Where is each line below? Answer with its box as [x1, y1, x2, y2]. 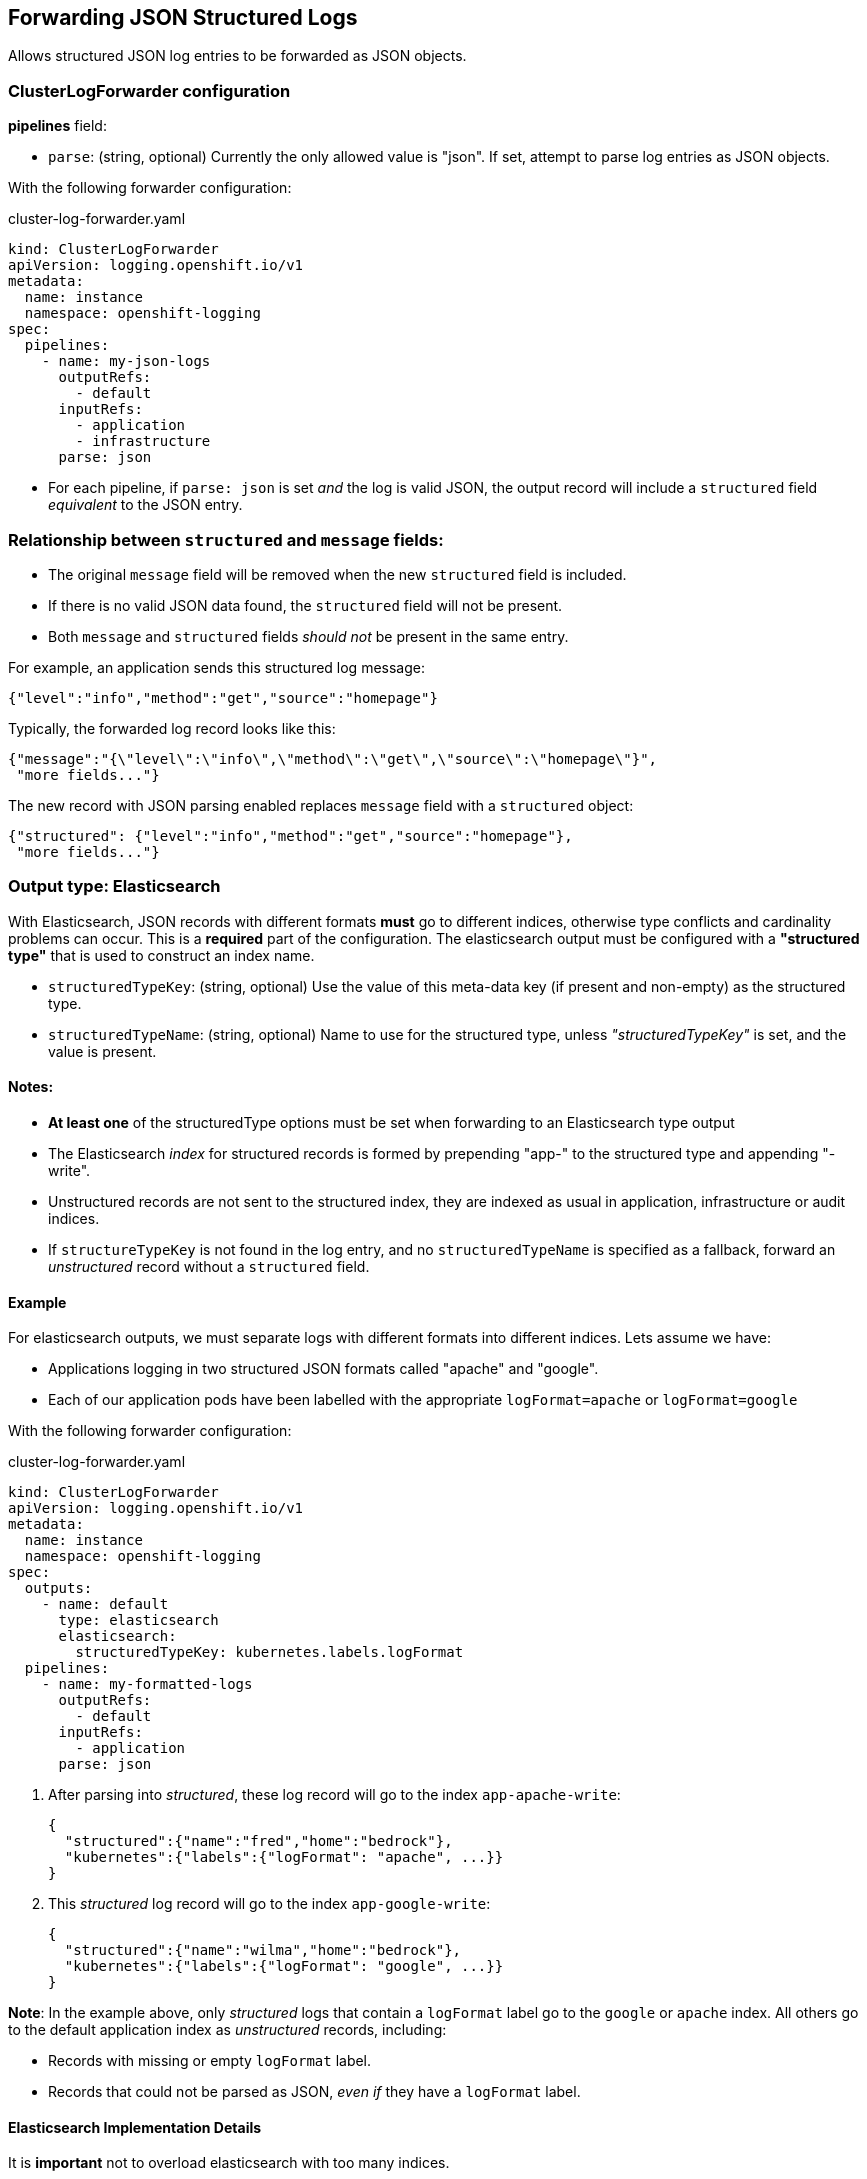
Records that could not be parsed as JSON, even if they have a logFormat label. [48, 2083, 581, 2101]
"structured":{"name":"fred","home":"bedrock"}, [64, 1833, 453, 1850]
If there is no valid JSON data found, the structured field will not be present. [48, 596, 563, 614]
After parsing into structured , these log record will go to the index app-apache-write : [48, 1786, 621, 1804]
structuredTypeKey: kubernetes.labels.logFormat [75, 1644, 464, 1661]
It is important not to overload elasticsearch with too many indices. [8, 2154, 450, 2172]
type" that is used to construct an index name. [8, 946, 315, 964]
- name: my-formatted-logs [41, 1676, 253, 1693]
